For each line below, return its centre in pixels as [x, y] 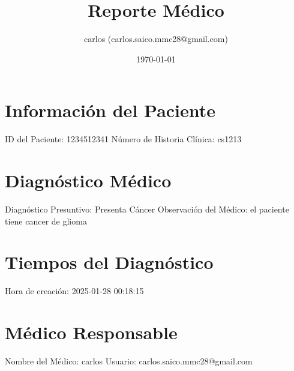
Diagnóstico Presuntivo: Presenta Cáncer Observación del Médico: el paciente [147, 209]
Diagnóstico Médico [88, 180]
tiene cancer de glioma [46, 221]
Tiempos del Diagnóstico [109, 262]
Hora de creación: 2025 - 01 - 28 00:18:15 [74, 291]
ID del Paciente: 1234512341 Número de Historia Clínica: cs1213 [123, 139]
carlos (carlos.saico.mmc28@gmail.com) [156, 39]
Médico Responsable [91, 332]
